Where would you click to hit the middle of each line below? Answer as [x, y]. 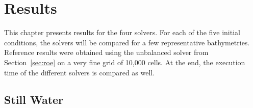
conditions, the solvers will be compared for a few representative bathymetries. [127, 42]
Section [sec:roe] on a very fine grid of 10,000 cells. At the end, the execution [125, 62]
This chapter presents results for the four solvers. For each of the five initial [122, 32]
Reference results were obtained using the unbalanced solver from [106, 52]
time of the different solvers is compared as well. [80, 72]
